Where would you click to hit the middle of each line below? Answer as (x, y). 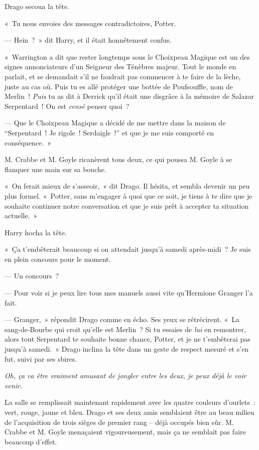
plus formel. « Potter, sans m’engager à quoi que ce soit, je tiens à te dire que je (128, 195)
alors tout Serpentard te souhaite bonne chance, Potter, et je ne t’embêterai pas (127, 339)
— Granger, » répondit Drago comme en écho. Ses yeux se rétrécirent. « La (122, 319)
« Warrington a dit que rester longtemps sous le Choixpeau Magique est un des (127, 56)
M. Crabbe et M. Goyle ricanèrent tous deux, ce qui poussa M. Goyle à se (118, 159)
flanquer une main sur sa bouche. (55, 169)
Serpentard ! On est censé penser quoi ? (67, 106)
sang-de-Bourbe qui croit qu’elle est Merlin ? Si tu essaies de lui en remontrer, (125, 329)
